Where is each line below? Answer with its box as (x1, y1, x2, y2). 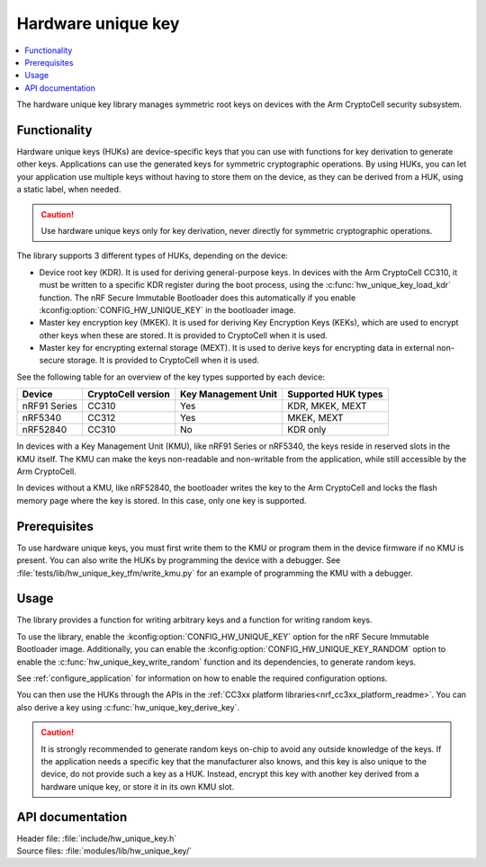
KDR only (287, 424, 328, 436)
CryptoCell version (86, 388, 170, 400)
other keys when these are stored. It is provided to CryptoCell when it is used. (39, 329, 328, 341)
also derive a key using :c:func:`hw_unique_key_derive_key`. (16, 702, 240, 712)
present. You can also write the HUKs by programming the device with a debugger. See (16, 555, 341, 566)
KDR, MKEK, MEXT (287, 400, 368, 413)
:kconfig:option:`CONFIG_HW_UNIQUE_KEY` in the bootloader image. (39, 304, 296, 315)
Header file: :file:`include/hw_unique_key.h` (16, 833, 177, 844)
